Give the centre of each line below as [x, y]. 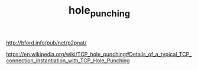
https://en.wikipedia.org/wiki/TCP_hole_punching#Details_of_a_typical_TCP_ [99, 54]
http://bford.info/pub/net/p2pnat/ [46, 43]
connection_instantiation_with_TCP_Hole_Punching [68, 61]
